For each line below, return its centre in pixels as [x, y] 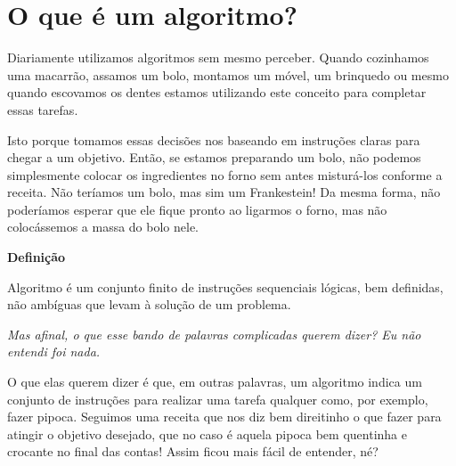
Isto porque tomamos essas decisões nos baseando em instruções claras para [214, 139]
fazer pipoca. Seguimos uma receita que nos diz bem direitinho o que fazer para [224, 417]
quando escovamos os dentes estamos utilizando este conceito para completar [217, 92]
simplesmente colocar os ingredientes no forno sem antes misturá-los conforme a [225, 174]
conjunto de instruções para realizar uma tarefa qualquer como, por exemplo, [218, 399]
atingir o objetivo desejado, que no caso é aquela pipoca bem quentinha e [207, 433]
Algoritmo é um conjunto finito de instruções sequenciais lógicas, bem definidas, [225, 286]
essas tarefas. [43, 109]
